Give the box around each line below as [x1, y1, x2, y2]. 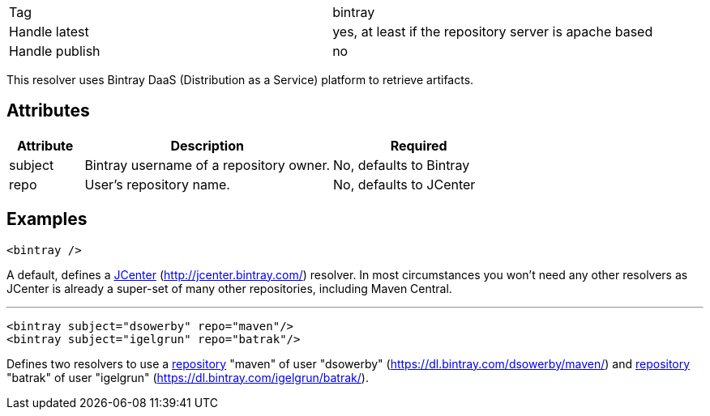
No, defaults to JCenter [333, 176, 476, 193]
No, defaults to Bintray [333, 156, 470, 173]
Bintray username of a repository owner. [84, 156, 331, 173]
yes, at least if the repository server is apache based [332, 23, 653, 40]
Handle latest [9, 23, 89, 40]
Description [170, 137, 244, 154]
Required [390, 137, 447, 154]
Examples [6, 209, 88, 230]
